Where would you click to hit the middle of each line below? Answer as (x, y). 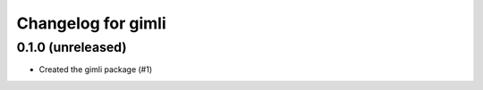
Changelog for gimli (92, 23)
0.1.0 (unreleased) (72, 47)
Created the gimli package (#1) (96, 70)
